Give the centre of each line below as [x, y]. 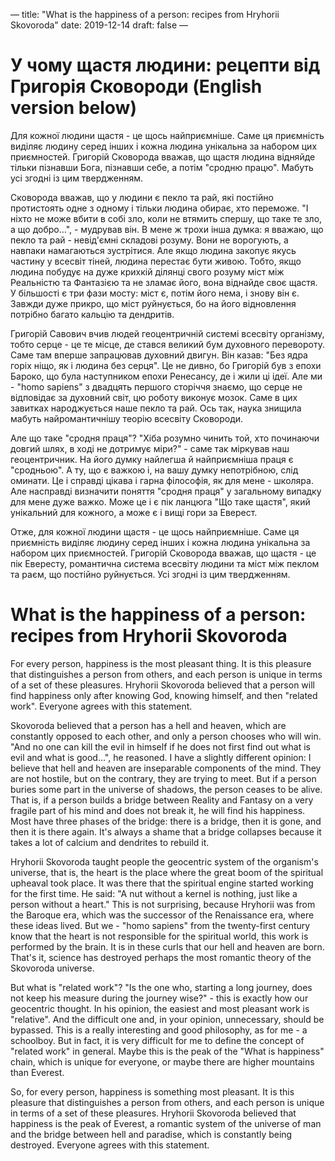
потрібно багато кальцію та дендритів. [92, 314]
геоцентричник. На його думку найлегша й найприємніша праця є [152, 459]
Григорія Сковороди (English [136, 86]
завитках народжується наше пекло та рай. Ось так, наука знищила [156, 408]
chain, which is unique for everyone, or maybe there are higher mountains [162, 1061]
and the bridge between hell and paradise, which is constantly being [151, 1134]
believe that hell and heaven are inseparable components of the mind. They [166, 768]
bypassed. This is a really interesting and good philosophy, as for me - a [159, 1030]
